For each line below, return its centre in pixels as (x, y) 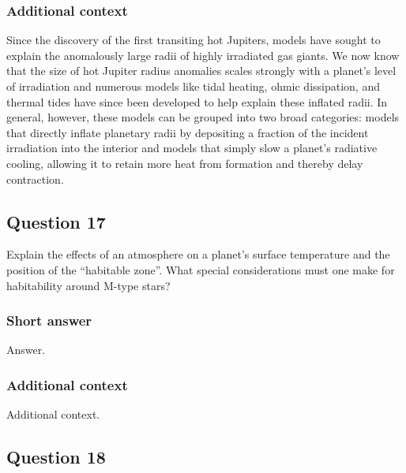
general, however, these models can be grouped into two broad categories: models (203, 117)
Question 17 (56, 221)
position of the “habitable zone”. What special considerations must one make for (201, 269)
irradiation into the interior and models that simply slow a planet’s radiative (192, 148)
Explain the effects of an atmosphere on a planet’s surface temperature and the (198, 254)
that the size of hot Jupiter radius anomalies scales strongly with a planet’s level (201, 71)
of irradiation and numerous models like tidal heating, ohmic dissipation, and (193, 86)
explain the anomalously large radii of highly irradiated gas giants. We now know (203, 55)
